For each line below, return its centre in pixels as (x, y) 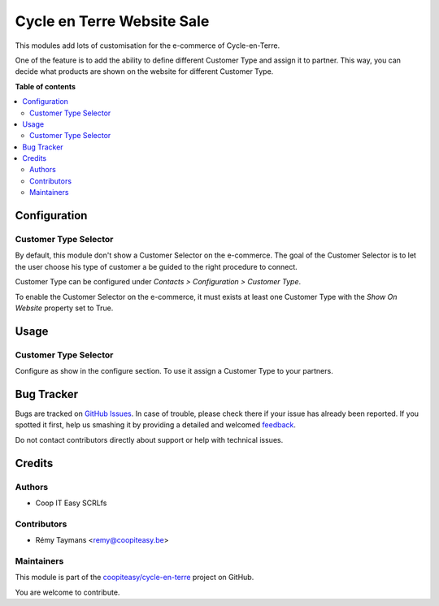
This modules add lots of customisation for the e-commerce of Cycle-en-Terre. (148, 45)
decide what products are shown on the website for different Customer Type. (144, 71)
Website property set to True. (64, 308)
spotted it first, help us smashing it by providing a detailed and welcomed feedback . (156, 425)
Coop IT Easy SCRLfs (71, 503)
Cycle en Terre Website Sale (112, 21)
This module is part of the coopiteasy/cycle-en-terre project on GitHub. (135, 578)
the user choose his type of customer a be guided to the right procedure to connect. (156, 266)
